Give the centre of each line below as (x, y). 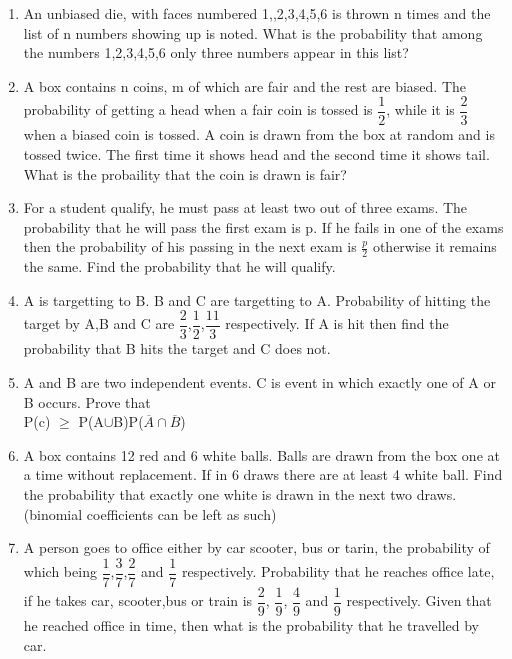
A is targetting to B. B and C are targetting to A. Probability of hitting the (257, 299)
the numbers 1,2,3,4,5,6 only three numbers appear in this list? (216, 52)
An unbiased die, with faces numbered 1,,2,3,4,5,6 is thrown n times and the (257, 13)
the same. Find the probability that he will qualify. (179, 266)
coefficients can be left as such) (181, 513)
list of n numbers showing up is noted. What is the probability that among (253, 32)
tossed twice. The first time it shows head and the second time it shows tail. (256, 154)
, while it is (420, 109)
